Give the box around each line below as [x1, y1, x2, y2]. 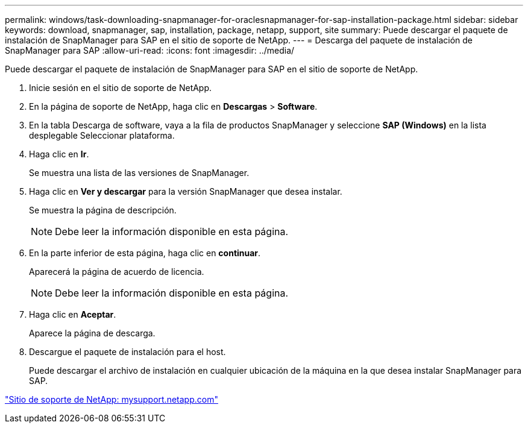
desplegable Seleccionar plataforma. [29, 130, 175, 140]
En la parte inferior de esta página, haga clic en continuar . [29, 248, 261, 258]
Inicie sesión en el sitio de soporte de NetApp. [29, 83, 212, 93]
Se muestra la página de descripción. [29, 205, 177, 215]
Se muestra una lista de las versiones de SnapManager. [29, 168, 250, 178]
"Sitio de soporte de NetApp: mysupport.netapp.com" [5, 394, 218, 404]
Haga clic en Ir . [29, 149, 89, 159]
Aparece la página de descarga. [29, 328, 156, 338]
